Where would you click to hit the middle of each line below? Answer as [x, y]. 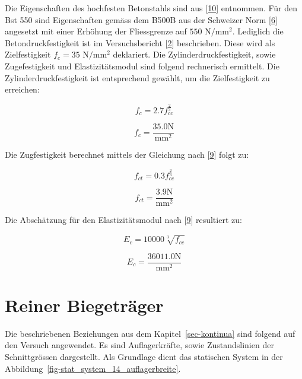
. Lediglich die [258, 31]
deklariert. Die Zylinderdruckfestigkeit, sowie [194, 54]
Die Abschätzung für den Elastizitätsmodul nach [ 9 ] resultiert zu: [123, 220]
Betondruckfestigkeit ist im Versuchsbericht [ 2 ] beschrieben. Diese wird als [140, 42]
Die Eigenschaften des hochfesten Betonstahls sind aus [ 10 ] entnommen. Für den [151, 8]
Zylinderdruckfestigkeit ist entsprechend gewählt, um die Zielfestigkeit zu [137, 77]
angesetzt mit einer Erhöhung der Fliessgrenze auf [96, 31]
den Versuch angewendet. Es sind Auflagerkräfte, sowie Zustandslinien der [139, 345]
